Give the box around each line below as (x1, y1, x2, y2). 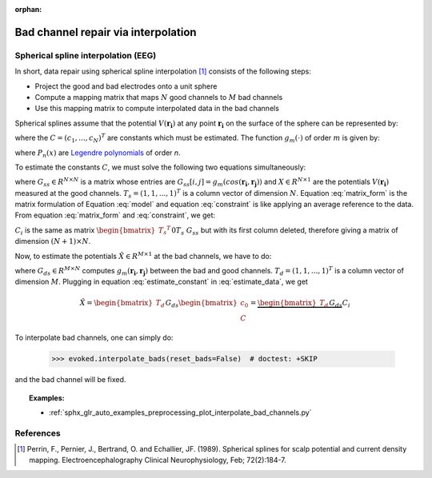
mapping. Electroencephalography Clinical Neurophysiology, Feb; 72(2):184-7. (29, 456, 287, 465)
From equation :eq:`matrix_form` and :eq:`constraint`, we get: (14, 210, 216, 220)
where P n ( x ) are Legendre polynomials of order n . (14, 148, 181, 159)
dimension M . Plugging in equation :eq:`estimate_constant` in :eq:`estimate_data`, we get (14, 277, 308, 287)
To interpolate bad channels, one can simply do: (14, 333, 174, 343)
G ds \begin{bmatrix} (165, 298, 238, 309)
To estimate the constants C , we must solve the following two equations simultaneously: (14, 162, 306, 172)
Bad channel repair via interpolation (14, 25, 197, 39)
